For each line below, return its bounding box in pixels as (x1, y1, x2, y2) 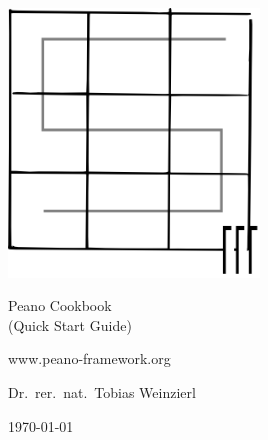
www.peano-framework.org (8, 348, 171, 369)
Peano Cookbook (8, 295, 112, 316)
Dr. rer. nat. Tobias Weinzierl (8, 382, 196, 402)
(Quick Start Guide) (8, 314, 132, 335)
